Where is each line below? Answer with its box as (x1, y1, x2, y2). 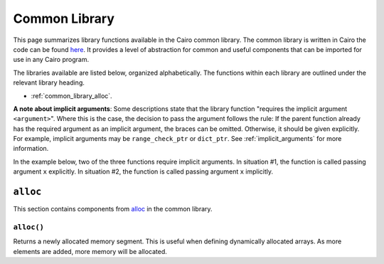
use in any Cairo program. (13, 56, 89, 64)
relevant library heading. (13, 78, 85, 87)
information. (13, 144, 49, 153)
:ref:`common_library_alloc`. (31, 91, 113, 100)
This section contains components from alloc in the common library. (13, 205, 213, 213)
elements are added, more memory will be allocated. (13, 247, 167, 255)
